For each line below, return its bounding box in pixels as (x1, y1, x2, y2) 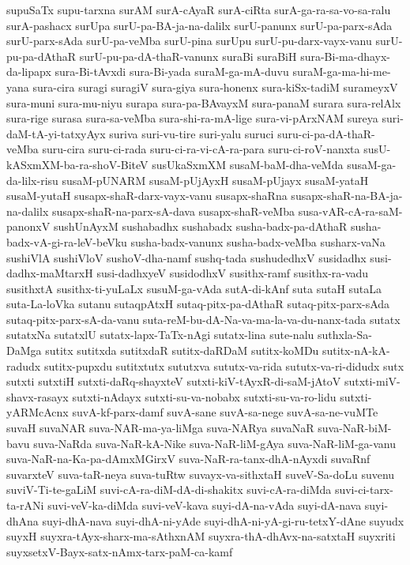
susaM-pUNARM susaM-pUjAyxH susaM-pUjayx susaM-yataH (62, 171, 369, 188)
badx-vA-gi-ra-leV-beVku (6, 233, 127, 250)
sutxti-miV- (344, 373, 401, 390)
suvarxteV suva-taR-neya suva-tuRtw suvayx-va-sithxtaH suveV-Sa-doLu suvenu (6, 465, 395, 482)
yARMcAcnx (6, 404, 69, 420)
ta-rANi (6, 497, 44, 513)
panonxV (6, 218, 51, 235)
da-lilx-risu (6, 171, 58, 188)
